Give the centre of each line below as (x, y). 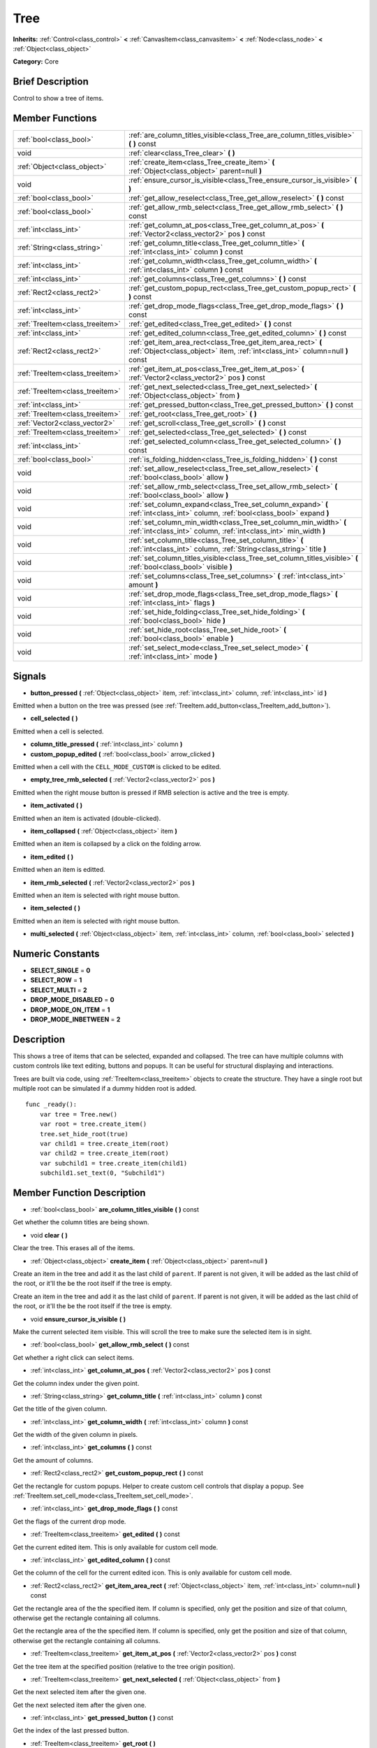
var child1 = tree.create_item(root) (104, 1144)
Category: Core (36, 62)
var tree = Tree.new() (79, 1114)
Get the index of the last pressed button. (71, 1731)
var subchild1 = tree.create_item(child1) (113, 1163)
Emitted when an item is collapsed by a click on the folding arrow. (107, 844)
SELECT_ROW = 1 (56, 980)
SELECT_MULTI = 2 (59, 990)
